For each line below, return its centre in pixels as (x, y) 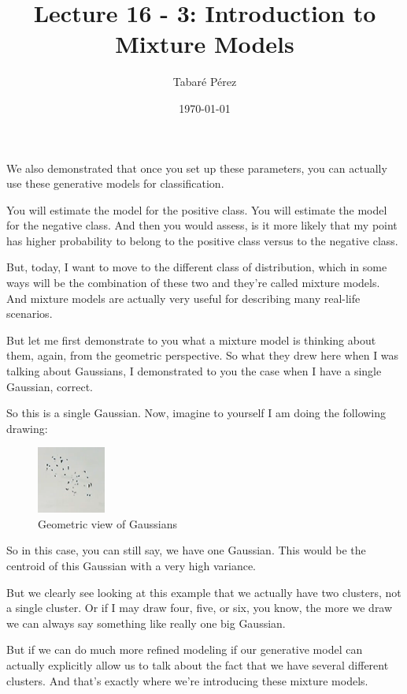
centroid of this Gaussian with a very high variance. (131, 566)
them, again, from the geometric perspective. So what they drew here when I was (203, 355)
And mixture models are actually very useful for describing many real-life (183, 298)
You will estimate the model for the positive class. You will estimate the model (197, 209)
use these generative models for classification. (115, 183)
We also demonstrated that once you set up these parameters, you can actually (197, 168)
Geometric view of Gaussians (108, 523)
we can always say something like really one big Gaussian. (146, 623)
